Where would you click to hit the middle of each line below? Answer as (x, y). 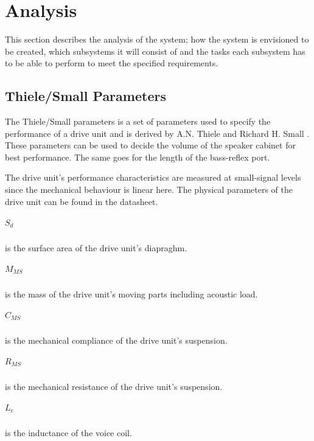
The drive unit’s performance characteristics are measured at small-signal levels (153, 177)
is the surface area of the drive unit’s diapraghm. (96, 247)
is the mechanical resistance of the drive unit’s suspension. (114, 386)
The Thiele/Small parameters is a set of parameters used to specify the (138, 121)
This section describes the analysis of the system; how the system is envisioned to (157, 39)
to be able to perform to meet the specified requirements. (112, 63)
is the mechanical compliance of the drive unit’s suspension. (116, 340)
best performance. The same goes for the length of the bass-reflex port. (138, 157)
